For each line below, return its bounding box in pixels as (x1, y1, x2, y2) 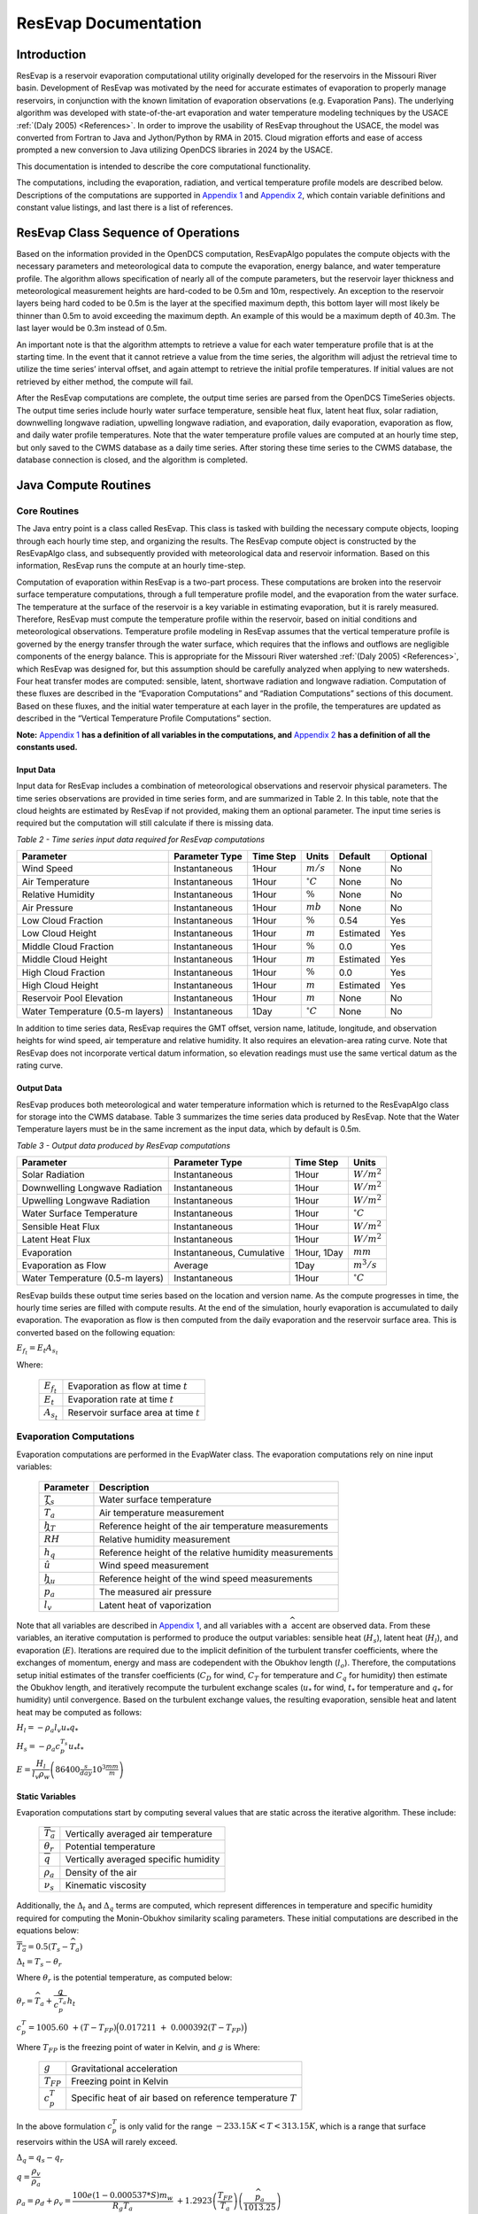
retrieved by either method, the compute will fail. (16, 376, 194, 387)
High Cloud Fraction (21, 966, 105, 979)
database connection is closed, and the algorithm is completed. (16, 454, 248, 465)
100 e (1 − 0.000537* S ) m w (72, 2190, 173, 2202)
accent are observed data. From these (290, 1621, 431, 1630)
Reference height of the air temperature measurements (98, 1520, 329, 1532)
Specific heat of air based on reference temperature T (71, 2092, 297, 2104)
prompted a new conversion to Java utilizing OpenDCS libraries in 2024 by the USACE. (16, 144, 334, 155)
